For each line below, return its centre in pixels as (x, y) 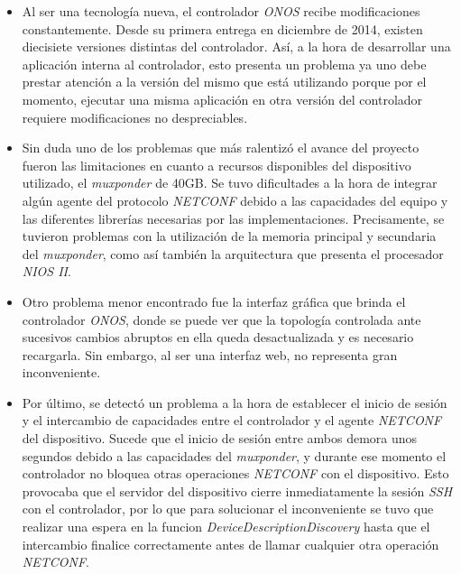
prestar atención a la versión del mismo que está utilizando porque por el (224, 82)
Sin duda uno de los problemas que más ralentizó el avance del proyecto (221, 148)
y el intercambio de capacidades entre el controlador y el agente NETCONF (232, 420)
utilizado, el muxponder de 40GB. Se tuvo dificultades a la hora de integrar (230, 183)
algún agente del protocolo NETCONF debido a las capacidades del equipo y (235, 200)
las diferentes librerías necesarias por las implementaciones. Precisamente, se (233, 218)
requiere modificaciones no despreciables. (135, 117)
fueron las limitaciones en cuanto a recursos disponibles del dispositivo (217, 165)
